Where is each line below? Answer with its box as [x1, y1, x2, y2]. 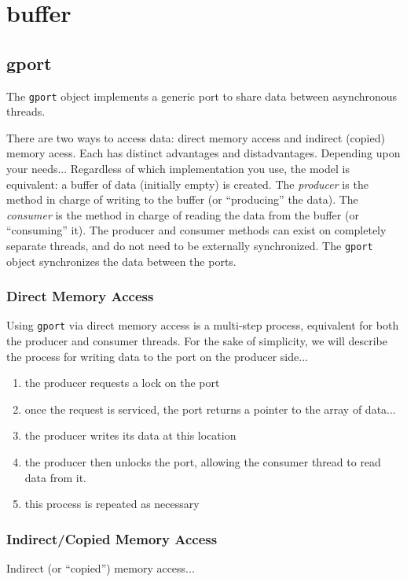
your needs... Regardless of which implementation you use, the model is [6, 160, 350, 177]
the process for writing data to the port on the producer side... [6, 348, 308, 364]
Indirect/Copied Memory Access [6, 529, 218, 548]
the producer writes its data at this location [24, 427, 236, 444]
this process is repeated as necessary [24, 495, 200, 512]
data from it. [24, 469, 87, 485]
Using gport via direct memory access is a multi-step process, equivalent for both [6, 317, 399, 333]
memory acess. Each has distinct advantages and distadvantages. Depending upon [6, 145, 401, 161]
